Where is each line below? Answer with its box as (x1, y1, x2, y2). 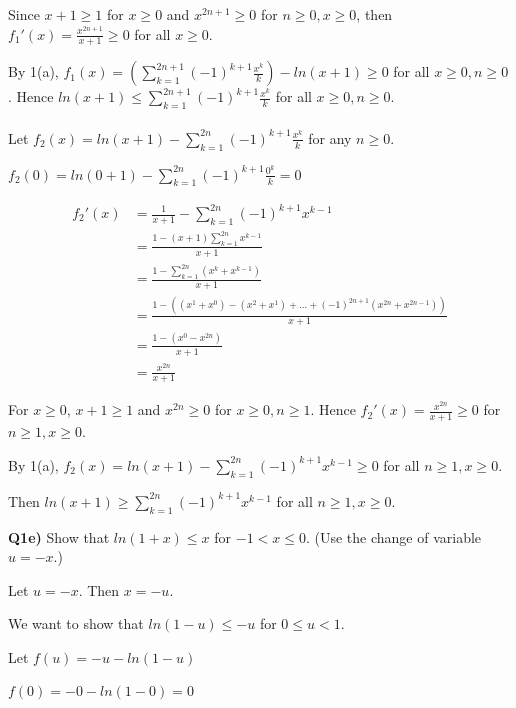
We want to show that (8, 613, 144, 634)
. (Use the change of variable (305, 526, 482, 547)
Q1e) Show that (8, 526, 110, 547)
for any (308, 127, 352, 148)
